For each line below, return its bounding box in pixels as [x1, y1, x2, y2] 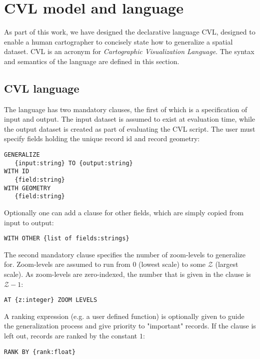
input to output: [4, 217, 54, 227]
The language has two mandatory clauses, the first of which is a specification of [4, 104, 247, 114]
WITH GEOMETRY [4, 184, 51, 192]
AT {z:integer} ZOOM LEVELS [4, 296, 97, 304]
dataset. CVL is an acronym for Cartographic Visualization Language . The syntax [4, 46, 254, 57]
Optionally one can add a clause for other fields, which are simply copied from [4, 207, 244, 218]
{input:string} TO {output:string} [14, 159, 133, 167]
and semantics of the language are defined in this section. [4, 56, 179, 66]
